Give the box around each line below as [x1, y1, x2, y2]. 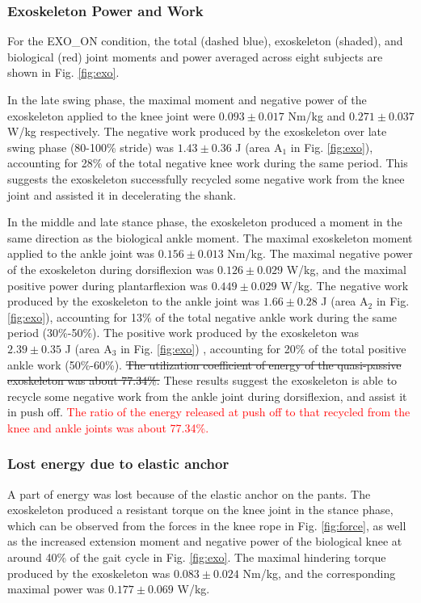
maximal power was [7, 580, 105, 597]
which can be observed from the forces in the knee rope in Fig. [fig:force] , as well [7, 517, 406, 533]
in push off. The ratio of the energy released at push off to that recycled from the [7, 403, 410, 420]
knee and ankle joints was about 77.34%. [7, 419, 209, 436]
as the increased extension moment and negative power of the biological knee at [7, 533, 402, 550]
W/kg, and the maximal [286, 260, 406, 277]
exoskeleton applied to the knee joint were [7, 107, 216, 124]
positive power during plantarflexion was [7, 276, 208, 293]
